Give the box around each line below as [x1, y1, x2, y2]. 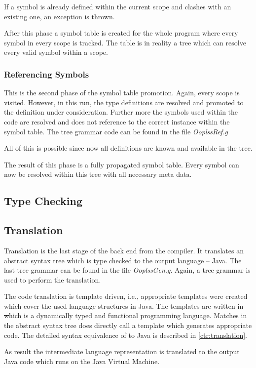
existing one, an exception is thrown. [4, 11, 115, 21]
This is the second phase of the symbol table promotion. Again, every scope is [4, 87, 240, 98]
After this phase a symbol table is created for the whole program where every [4, 28, 238, 38]
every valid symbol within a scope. [4, 47, 108, 57]
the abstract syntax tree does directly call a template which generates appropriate [4, 320, 252, 330]
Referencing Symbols [4, 68, 89, 80]
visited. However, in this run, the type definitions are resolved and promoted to [4, 97, 244, 107]
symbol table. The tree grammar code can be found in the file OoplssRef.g [4, 126, 228, 136]
